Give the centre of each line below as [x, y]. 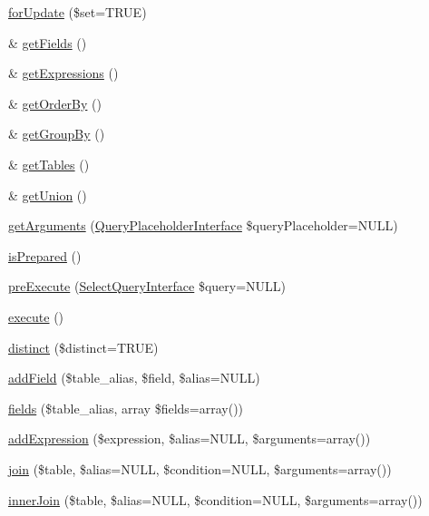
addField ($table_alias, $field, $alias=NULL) [134, 378]
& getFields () [48, 42]
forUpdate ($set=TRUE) [78, 12]
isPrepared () [45, 255]
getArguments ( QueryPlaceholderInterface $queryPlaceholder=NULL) [203, 225]
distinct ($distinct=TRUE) [83, 347]
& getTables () [49, 164]
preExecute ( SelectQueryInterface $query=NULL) [147, 286]
